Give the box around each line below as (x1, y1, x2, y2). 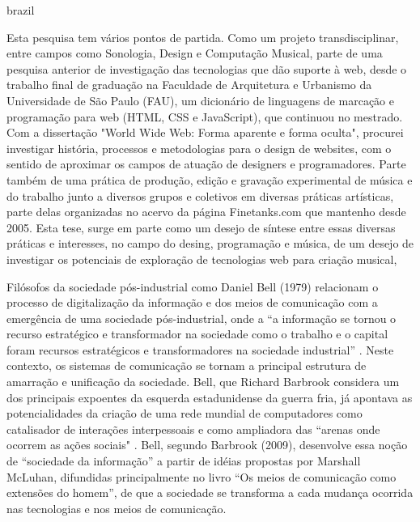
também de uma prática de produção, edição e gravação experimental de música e (6, 171, 413, 188)
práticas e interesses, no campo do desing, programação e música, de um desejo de (6, 235, 414, 252)
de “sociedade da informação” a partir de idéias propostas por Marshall (6, 452, 361, 469)
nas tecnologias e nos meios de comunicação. (6, 499, 227, 516)
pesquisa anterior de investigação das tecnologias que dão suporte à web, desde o (6, 60, 407, 77)
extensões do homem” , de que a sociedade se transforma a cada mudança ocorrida (6, 484, 414, 501)
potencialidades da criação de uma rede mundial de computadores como (6, 405, 363, 422)
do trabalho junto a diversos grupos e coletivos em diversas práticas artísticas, (6, 187, 394, 204)
